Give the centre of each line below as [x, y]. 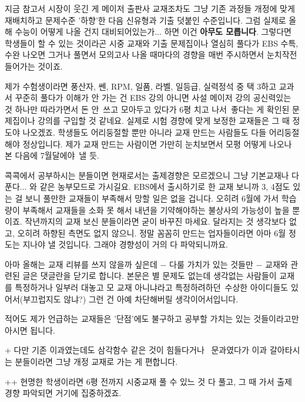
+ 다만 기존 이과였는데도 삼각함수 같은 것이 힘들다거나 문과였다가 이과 [136, 350]
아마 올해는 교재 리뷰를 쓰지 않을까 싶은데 [81, 264]
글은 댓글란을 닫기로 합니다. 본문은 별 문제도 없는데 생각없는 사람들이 [150, 276]
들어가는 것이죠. [34, 66]
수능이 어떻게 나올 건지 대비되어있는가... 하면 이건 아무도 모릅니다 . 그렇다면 [153, 32]
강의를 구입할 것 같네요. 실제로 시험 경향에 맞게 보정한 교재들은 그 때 [164, 121]
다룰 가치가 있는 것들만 [211, 264]
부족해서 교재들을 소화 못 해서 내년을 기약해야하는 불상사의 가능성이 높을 [156, 210]
